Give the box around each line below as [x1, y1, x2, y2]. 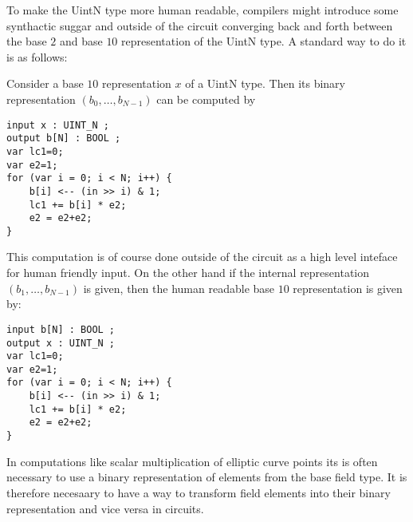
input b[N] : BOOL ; [6, 323, 116, 335]
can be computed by [156, 90, 256, 107]
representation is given [293, 279, 403, 296]
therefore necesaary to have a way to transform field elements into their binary [6, 484, 391, 500]
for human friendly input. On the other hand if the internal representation [6, 264, 370, 281]
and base [59, 33, 103, 49]
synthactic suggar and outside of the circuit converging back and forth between [6, 17, 393, 34]
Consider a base [6, 75, 84, 92]
